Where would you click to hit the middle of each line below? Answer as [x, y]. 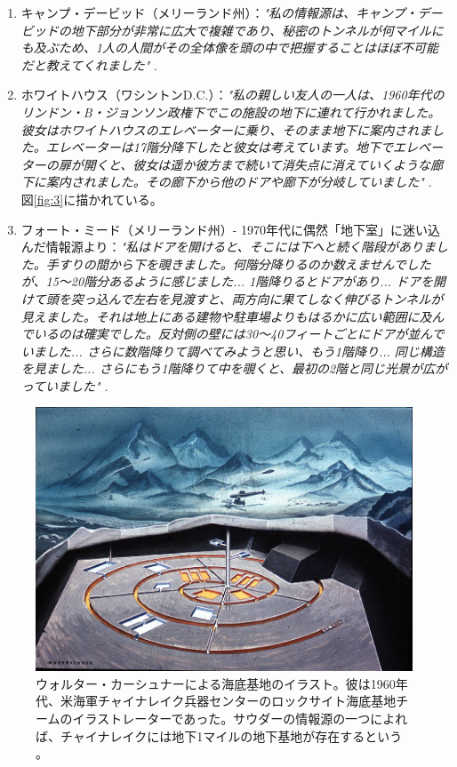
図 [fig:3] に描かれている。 [92, 199]
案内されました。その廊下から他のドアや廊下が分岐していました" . [239, 182]
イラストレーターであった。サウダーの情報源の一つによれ [240, 718]
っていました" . [64, 385]
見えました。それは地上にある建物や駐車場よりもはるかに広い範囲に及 [226, 316]
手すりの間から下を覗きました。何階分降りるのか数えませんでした [238, 264]
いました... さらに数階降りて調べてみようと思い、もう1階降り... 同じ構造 [233, 351]
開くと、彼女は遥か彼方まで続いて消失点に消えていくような [257, 164]
